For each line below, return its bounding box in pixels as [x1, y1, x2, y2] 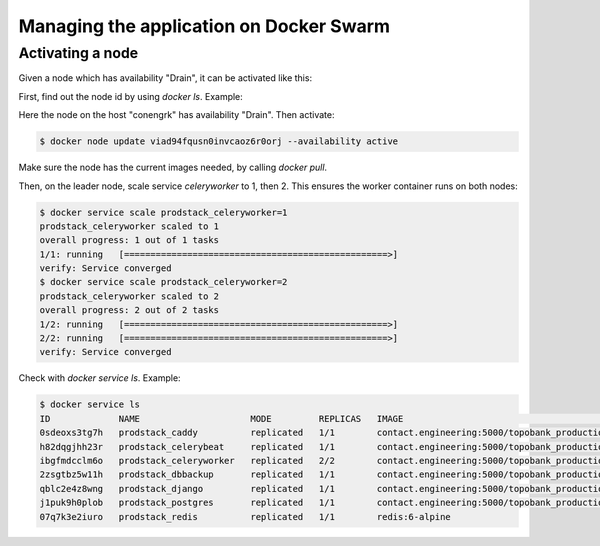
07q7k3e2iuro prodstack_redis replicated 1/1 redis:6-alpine [39, 511, 452, 522]
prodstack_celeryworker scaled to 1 [39, 220, 220, 232]
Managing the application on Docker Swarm [18, 15, 390, 37]
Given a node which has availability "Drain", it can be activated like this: [18, 72, 313, 84]
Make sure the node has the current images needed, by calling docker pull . [18, 161, 328, 174]
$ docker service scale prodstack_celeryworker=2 [39, 276, 288, 288]
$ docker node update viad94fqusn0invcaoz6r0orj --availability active [39, 136, 399, 147]
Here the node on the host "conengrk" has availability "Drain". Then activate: [18, 109, 335, 121]
